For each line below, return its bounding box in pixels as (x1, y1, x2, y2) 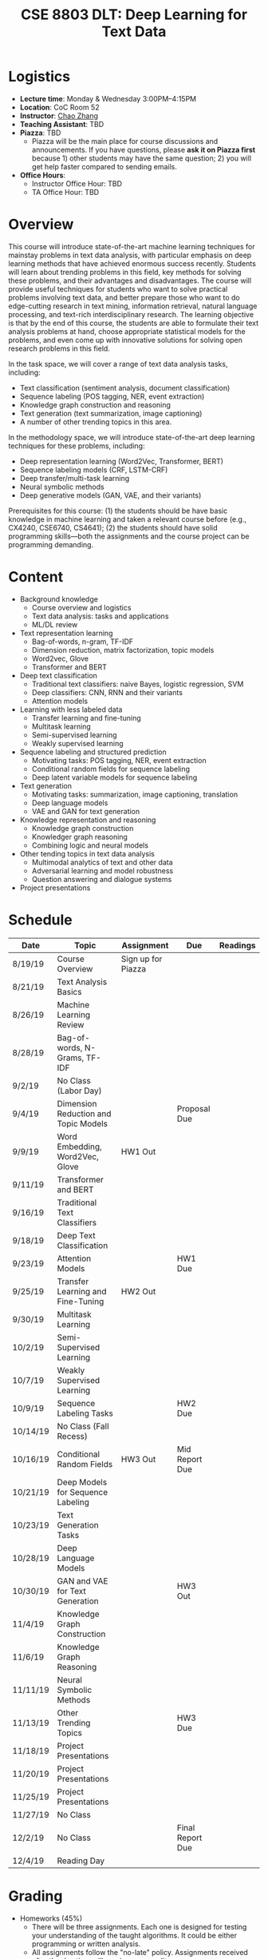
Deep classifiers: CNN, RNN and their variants (31, 687, 183, 697)
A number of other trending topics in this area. (19, 417, 172, 427)
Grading (8, 1887, 63, 1905)
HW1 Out (120, 1146, 156, 1157)
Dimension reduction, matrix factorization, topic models (31, 645, 215, 654)
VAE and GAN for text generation (31, 806, 140, 816)
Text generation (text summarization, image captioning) (19, 408, 203, 418)
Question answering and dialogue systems (31, 874, 172, 884)
